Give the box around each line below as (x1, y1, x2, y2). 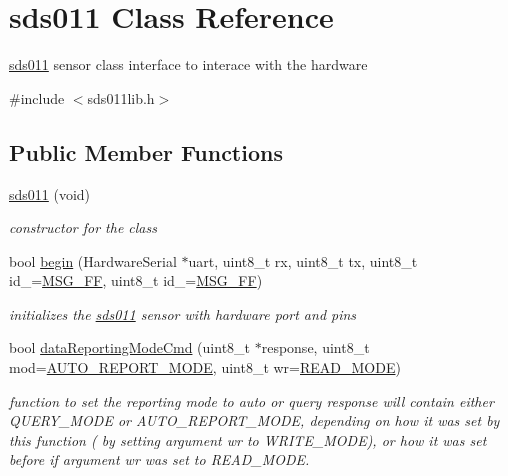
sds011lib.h (87, 87, 155, 108)
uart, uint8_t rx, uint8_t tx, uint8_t (188, 250, 418, 271)
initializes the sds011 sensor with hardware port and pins (9, 303, 357, 324)
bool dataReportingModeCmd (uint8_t (9, 337, 251, 358)
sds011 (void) (9, 183, 91, 204)
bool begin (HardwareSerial (9, 250, 177, 271)
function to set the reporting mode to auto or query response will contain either (9, 390, 494, 411)
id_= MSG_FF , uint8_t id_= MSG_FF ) (9, 270, 263, 291)
